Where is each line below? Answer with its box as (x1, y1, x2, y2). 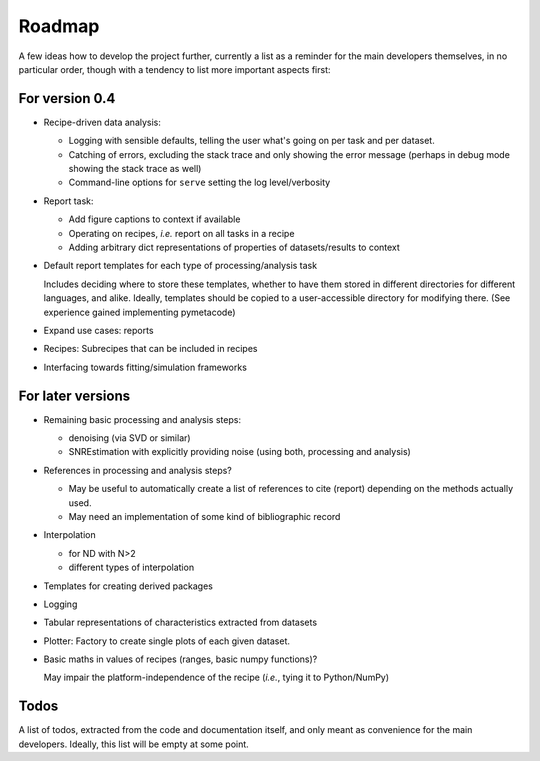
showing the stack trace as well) (68, 163, 202, 175)
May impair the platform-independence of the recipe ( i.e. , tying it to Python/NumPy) (43, 671, 390, 684)
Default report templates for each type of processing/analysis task (43, 260, 318, 272)
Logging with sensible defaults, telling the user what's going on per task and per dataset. (68, 135, 435, 147)
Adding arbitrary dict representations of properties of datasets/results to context (68, 241, 400, 253)
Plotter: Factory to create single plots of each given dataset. (43, 635, 290, 647)
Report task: (43, 195, 94, 207)
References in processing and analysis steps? (43, 464, 232, 476)
